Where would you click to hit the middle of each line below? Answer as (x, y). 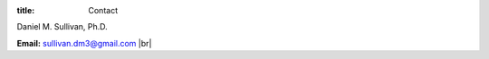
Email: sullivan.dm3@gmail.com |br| (84, 43)
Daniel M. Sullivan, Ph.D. (62, 27)
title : (26, 10)
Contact (103, 10)
